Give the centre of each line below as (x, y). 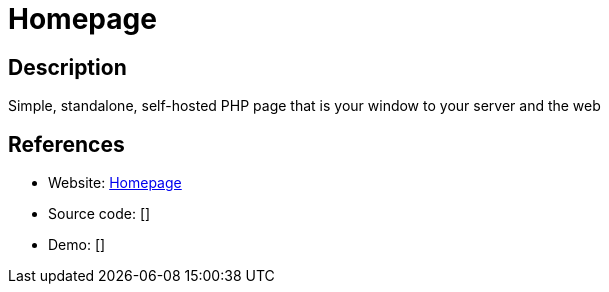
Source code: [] (99, 214)
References (66, 144)
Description (67, 67)
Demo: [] (77, 245)
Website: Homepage (115, 183)
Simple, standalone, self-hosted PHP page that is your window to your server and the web (304, 106)
